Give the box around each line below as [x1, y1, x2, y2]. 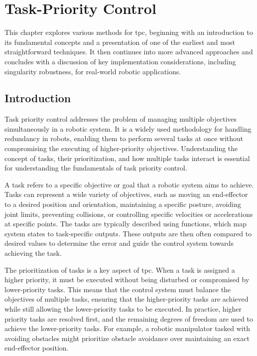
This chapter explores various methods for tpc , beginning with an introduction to [4, 27, 253, 37]
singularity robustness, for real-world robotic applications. [4, 66, 181, 76]
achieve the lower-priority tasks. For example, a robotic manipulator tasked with [4, 323, 250, 334]
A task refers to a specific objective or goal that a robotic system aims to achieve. [4, 179, 254, 189]
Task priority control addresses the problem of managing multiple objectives [4, 114, 237, 124]
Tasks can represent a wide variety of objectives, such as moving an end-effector [4, 189, 248, 199]
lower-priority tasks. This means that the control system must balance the [4, 284, 231, 294]
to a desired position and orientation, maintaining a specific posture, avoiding [4, 199, 241, 209]
